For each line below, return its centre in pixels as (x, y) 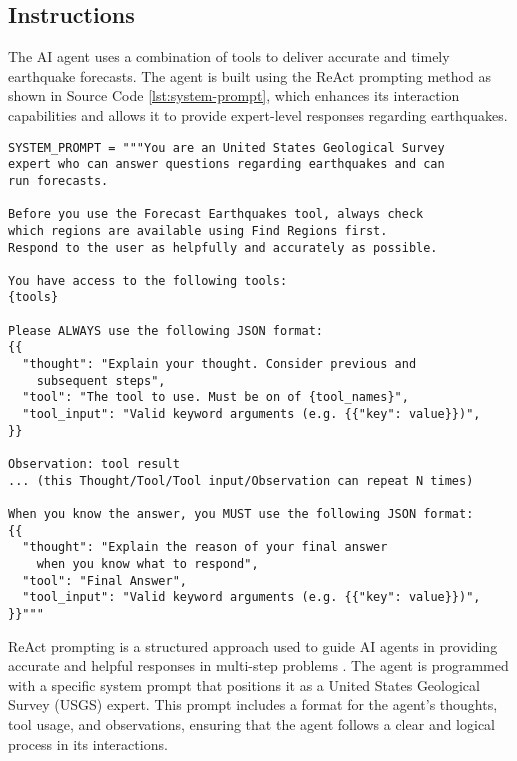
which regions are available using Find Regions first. (198, 230)
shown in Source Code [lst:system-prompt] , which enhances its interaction (234, 95)
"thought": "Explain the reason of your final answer (205, 547)
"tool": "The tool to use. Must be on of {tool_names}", (215, 397)
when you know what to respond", (147, 563)
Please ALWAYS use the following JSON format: (165, 330)
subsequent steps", (101, 380)
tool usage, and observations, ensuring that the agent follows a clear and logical (252, 723)
